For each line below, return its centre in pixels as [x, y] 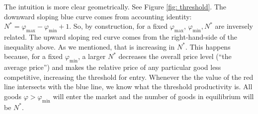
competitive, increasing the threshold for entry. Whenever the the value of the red [129, 77]
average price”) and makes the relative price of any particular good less [113, 67]
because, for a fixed [33, 56]
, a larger [92, 56]
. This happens [208, 46]
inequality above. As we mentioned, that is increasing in [89, 46]
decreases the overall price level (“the [175, 56]
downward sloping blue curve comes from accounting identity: [98, 16]
